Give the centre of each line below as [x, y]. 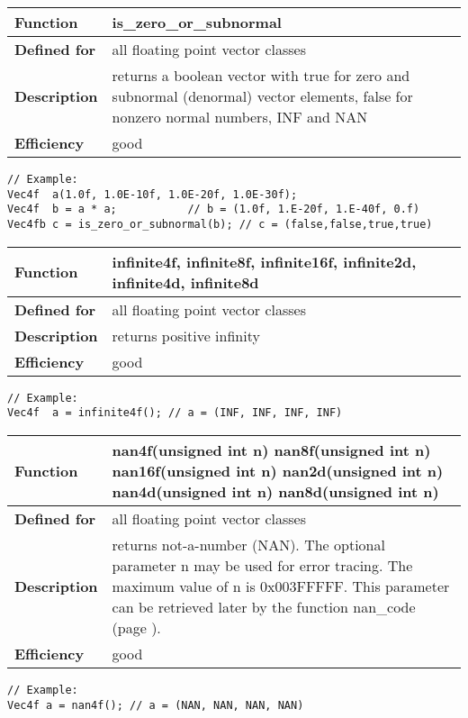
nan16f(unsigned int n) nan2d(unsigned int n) [278, 470]
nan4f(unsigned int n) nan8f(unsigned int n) [271, 450]
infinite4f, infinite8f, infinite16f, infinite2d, [264, 261]
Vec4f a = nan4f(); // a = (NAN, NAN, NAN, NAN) [156, 705]
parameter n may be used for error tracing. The [262, 565]
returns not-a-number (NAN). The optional [248, 544]
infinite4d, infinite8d [185, 282]
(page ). [136, 627]
